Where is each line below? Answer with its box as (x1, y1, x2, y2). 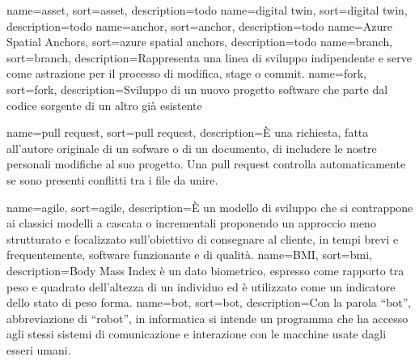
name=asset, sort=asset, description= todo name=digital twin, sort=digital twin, (6, 2, 408, 18)
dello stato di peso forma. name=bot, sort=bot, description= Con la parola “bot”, (6, 294, 412, 311)
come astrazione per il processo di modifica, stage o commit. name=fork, (6, 65, 366, 82)
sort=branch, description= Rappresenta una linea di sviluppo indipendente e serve (6, 49, 412, 66)
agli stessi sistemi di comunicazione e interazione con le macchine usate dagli (6, 325, 387, 342)
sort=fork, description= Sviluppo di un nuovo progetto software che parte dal (6, 80, 388, 97)
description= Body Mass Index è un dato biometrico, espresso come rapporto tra (6, 261, 404, 278)
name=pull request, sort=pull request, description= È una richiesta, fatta (6, 124, 369, 141)
